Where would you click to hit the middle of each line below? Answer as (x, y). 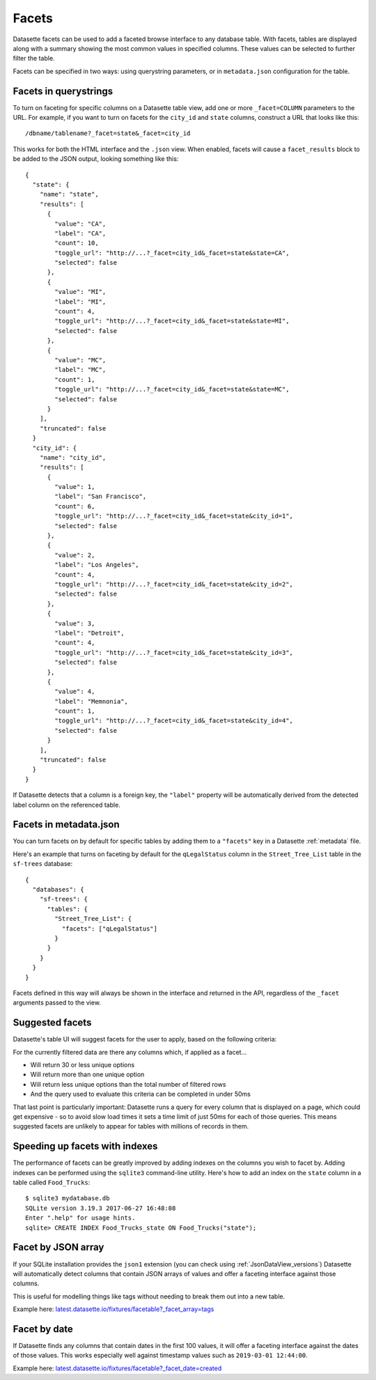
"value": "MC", (80, 360)
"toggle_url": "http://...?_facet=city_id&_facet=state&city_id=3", (174, 652)
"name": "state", (69, 194)
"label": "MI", (80, 302)
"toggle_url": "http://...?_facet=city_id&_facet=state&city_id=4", (174, 721)
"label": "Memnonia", (92, 701)
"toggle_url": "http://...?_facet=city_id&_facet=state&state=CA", (172, 253)
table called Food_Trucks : (52, 1183)
